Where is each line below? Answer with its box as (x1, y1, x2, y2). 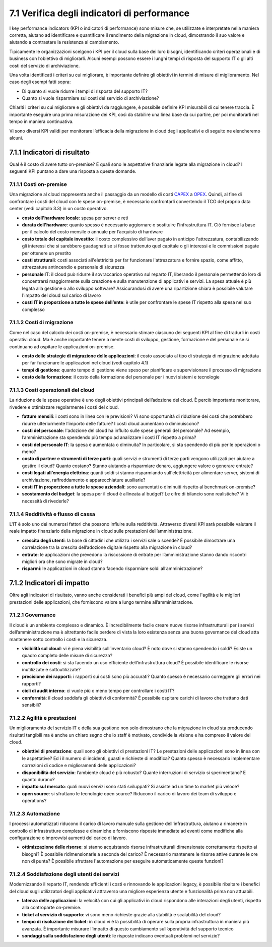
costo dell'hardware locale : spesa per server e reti (22, 215, 128, 221)
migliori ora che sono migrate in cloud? (22, 558, 103, 564)
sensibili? (22, 702, 41, 708)
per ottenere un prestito (22, 250, 72, 256)
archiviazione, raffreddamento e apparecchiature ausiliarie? (22, 477, 146, 483)
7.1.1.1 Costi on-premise (9, 181, 67, 188)
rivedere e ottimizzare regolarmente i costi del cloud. (9, 404, 119, 410)
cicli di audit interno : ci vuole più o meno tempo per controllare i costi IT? (22, 688, 175, 694)
